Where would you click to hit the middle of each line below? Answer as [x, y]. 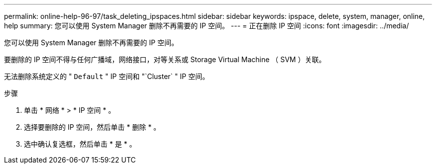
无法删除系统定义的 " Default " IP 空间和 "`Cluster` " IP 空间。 [107, 76]
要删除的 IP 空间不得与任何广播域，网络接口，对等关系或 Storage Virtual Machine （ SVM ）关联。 [165, 59]
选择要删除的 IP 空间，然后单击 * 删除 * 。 [92, 127]
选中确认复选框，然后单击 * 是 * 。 [80, 144]
